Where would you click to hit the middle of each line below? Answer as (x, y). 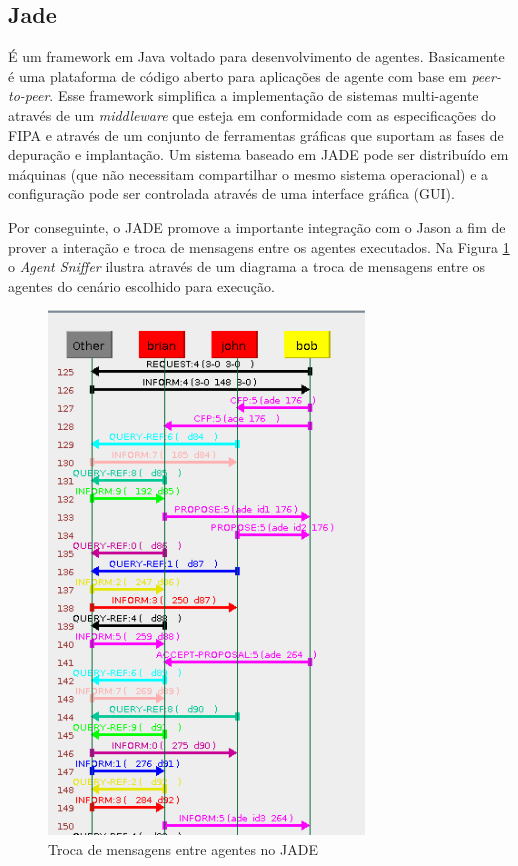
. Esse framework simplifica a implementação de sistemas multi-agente (264, 95)
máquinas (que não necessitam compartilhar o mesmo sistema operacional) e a (248, 173)
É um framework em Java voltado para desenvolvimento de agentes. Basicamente (256, 56)
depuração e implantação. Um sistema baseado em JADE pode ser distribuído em (258, 154)
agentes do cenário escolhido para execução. (141, 285)
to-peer (29, 95)
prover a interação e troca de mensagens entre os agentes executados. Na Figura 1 (259, 246)
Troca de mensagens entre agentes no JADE (183, 848)
